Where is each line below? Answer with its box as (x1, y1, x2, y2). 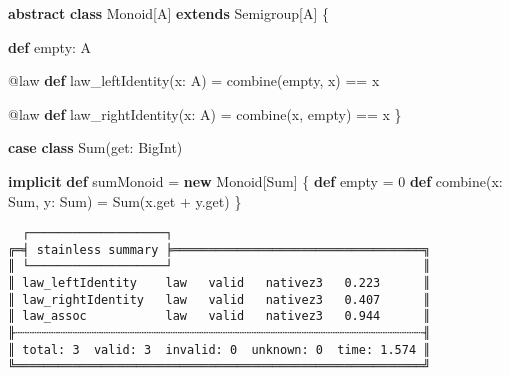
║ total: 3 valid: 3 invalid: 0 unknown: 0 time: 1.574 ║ (8, 342, 431, 357)
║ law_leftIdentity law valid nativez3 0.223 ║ (8, 276, 431, 291)
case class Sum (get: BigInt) (8, 137, 183, 158)
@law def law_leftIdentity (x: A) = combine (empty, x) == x (8, 70, 380, 91)
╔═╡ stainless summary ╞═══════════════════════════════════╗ (8, 242, 431, 257)
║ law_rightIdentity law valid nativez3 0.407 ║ (8, 292, 431, 307)
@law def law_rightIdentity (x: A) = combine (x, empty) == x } (8, 103, 402, 124)
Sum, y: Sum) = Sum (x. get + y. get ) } (8, 190, 242, 211)
